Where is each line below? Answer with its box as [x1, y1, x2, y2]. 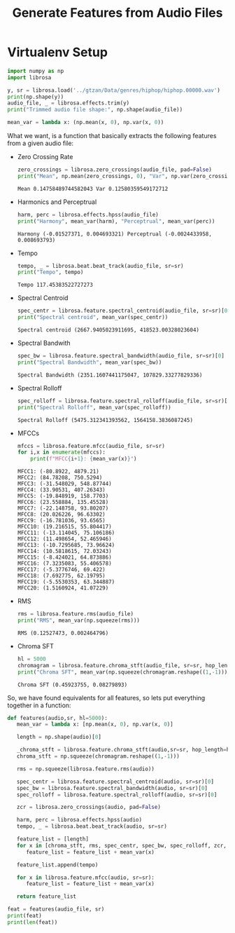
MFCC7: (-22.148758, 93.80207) [17, 505, 109, 512]
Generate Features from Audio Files [12, 5, 223, 21]
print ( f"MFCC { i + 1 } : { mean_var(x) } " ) [30, 456, 137, 463]
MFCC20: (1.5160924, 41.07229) [17, 585, 109, 592]
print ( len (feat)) [7, 918, 58, 926]
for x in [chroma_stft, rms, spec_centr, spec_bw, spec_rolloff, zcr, [16, 842, 227, 849]
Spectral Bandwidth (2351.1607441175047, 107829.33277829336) [17, 372, 203, 379]
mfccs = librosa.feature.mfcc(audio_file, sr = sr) [17, 442, 166, 449]
